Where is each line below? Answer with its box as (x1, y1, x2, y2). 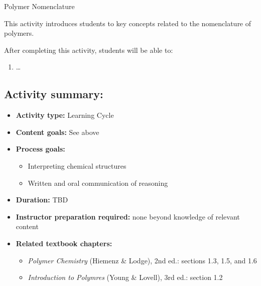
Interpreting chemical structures (28, 160, 126, 171)
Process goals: (16, 144, 65, 154)
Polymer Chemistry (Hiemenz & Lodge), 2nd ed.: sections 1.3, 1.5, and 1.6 (28, 255, 257, 265)
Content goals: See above (16, 126, 99, 137)
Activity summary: (4, 86, 103, 102)
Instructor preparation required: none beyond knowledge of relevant (16, 211, 240, 222)
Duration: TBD (16, 194, 68, 205)
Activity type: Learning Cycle (16, 110, 114, 120)
